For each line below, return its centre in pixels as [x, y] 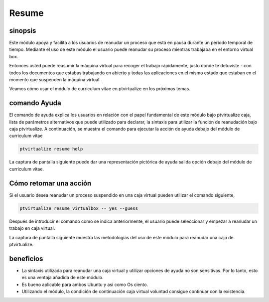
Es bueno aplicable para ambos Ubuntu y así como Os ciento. [85, 285]
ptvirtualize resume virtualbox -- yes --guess [79, 208]
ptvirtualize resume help [51, 149]
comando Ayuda [35, 103]
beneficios [26, 258]
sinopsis [23, 31]
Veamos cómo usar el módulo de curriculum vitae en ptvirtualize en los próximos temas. [100, 89]
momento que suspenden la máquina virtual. [55, 80]
